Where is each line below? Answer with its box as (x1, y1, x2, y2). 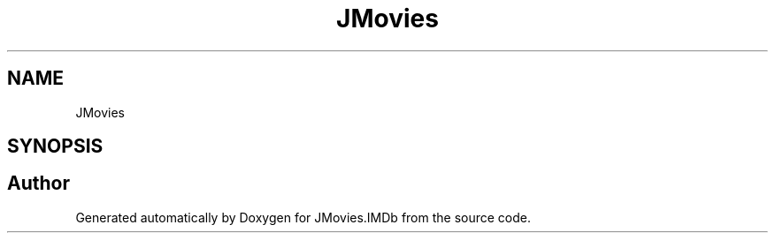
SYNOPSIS (7, 135, 104, 158)
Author (7, 172, 70, 195)
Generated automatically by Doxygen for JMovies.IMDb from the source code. (75, 209, 532, 225)
